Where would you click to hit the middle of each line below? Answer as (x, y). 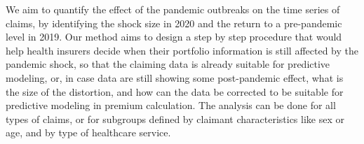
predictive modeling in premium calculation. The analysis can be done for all (171, 105)
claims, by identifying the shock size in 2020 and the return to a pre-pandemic (174, 23)
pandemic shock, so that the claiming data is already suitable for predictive (168, 64)
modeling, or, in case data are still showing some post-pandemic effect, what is (175, 77)
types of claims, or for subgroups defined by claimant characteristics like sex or (175, 118)
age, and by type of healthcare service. (88, 132)
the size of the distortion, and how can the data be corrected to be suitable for (175, 91)
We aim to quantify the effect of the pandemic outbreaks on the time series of (173, 9)
